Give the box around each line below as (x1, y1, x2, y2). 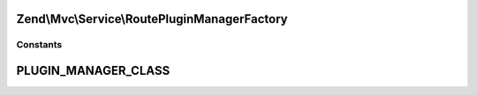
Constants (16, 39, 63, 51)
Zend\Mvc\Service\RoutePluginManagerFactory (16, 11, 288, 26)
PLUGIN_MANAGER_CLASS (16, 63, 170, 78)
